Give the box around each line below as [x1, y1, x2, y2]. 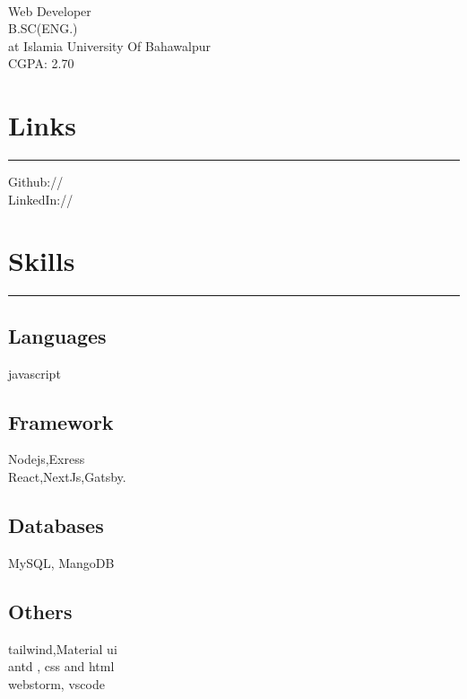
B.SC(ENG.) [8, 19, 78, 38]
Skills [8, 242, 75, 279]
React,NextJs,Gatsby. [8, 467, 126, 485]
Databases [8, 511, 104, 538]
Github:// [8, 172, 64, 191]
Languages [8, 321, 107, 349]
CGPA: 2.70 [8, 54, 74, 73]
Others [8, 597, 73, 625]
